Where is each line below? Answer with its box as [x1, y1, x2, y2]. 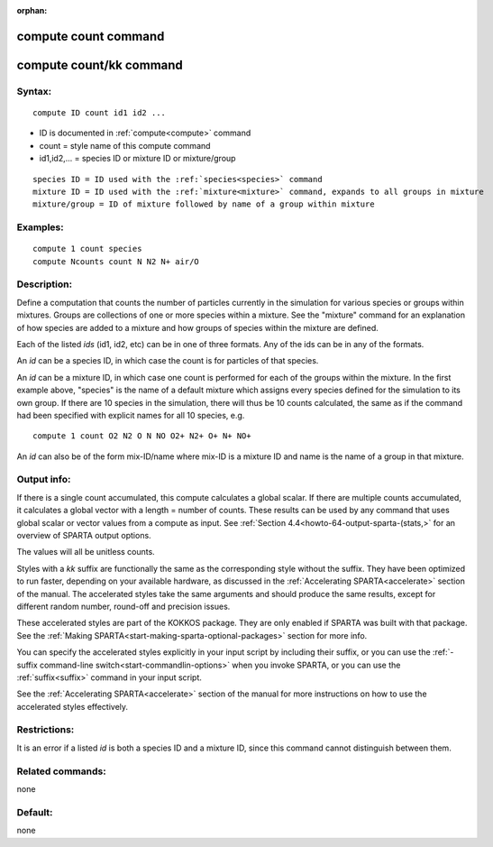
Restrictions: [16, 723, 75, 736]
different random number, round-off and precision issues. [16, 601, 231, 612]
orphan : [16, 5, 48, 15]
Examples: [16, 221, 64, 234]
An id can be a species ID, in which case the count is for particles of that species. [16, 355, 319, 366]
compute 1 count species [32, 244, 142, 254]
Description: [16, 278, 72, 290]
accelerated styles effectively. [16, 701, 129, 712]
